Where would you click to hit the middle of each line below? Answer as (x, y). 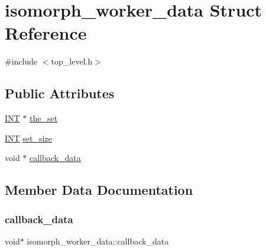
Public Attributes (60, 93)
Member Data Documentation (99, 190)
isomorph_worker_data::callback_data (98, 241)
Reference (46, 33)
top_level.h (72, 61)
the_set (44, 118)
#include (21, 61)
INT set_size (28, 138)
